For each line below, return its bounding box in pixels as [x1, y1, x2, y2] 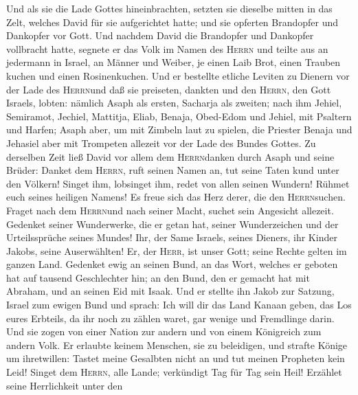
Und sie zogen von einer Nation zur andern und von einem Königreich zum [6, 324, 322, 339]
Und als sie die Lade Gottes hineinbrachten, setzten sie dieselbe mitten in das [6, 1, 333, 15]
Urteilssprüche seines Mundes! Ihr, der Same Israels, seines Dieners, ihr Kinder [6, 230, 337, 245]
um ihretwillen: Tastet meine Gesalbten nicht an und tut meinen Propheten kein [6, 351, 345, 365]
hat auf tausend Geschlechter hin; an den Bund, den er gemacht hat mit [6, 270, 310, 284]
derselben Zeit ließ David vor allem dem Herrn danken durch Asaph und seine [6, 149, 335, 163]
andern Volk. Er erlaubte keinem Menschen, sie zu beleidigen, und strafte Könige [6, 337, 348, 352]
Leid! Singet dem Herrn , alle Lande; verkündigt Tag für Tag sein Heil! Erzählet [6, 365, 342, 379]
